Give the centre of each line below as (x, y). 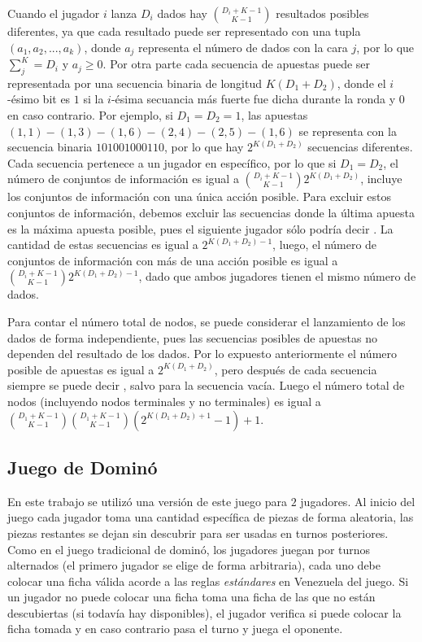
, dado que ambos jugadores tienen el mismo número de (277, 276)
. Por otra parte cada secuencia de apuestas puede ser (237, 64)
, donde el (361, 83)
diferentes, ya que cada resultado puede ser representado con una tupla (184, 31)
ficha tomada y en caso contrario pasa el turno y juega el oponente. (175, 629)
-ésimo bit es (39, 99)
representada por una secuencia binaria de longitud (135, 83)
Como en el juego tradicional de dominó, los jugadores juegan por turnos (189, 549)
